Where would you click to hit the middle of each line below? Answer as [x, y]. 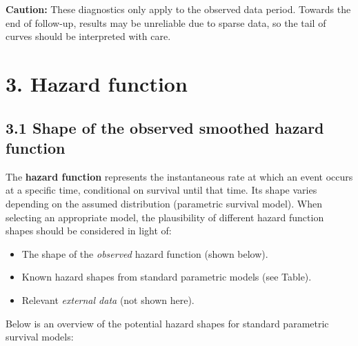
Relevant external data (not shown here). [108, 299]
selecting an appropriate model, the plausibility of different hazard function [165, 217]
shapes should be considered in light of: [89, 231]
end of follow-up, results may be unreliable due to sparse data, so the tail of [166, 22]
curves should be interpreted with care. [88, 36]
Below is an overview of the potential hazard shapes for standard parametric [167, 323]
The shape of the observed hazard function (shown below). [145, 253]
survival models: [40, 337]
